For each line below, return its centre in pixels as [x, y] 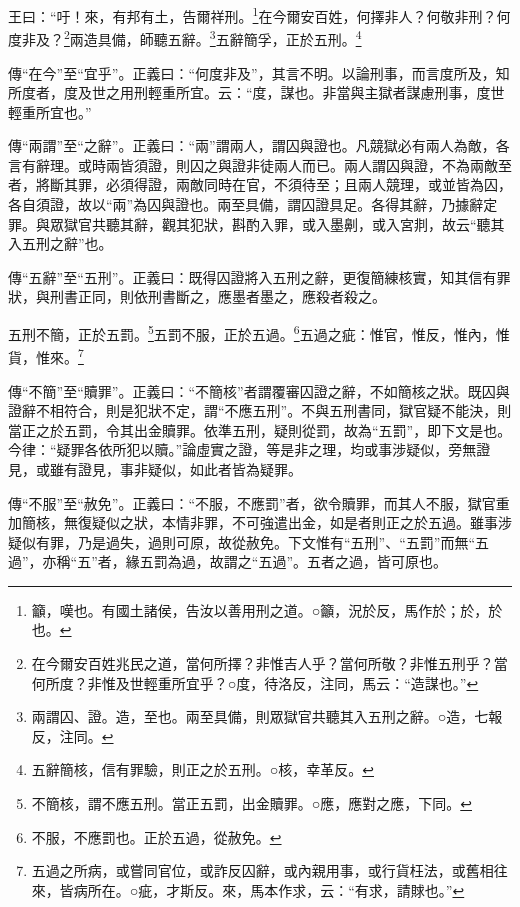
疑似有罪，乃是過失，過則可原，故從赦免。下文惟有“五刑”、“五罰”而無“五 [249, 541]
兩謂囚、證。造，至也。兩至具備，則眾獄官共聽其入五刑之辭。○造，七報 [267, 716]
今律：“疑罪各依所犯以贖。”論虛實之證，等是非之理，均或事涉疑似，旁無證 [249, 449]
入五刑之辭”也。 [60, 243]
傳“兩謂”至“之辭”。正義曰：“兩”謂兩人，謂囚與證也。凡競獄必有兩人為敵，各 [259, 145]
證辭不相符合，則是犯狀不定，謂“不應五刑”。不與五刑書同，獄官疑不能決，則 [260, 410]
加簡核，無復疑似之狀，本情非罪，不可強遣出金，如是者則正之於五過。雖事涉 [260, 522]
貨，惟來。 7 [46, 355]
